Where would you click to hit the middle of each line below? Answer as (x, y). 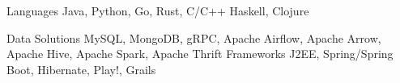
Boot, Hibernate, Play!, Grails (81, 69)
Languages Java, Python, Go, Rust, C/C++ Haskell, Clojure (158, 10)
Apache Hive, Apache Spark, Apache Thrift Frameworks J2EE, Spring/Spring (200, 54)
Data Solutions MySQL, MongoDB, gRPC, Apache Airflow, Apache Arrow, (194, 37)
